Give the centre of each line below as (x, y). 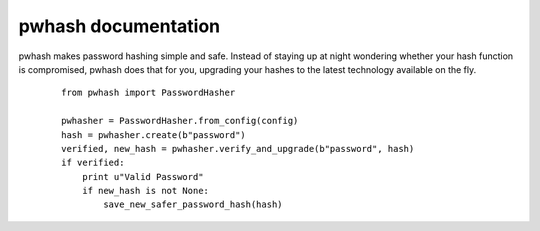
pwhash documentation (119, 26)
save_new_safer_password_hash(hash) (193, 204)
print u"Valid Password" (142, 176)
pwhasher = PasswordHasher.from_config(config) (180, 121)
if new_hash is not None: (145, 191)
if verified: (93, 163)
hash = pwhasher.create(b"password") (154, 134)
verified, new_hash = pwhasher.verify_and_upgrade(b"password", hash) (238, 148)
